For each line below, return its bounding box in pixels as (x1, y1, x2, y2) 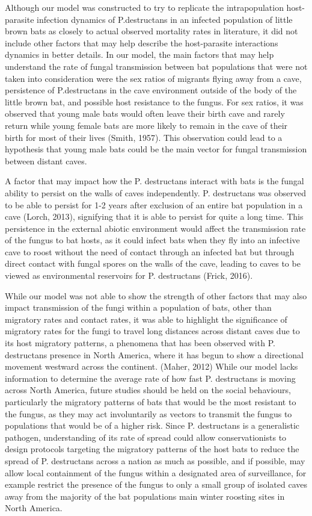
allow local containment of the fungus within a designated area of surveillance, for (5, 466, 307, 479)
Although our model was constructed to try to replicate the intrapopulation (5, 1, 284, 13)
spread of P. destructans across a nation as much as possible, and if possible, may (5, 454, 305, 467)
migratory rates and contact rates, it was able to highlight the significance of (5, 312, 287, 325)
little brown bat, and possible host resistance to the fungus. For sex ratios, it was (5, 95, 304, 108)
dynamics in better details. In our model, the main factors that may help (5, 48, 274, 61)
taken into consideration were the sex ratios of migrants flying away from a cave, (5, 72, 302, 84)
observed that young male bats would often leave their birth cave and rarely (5, 107, 285, 120)
